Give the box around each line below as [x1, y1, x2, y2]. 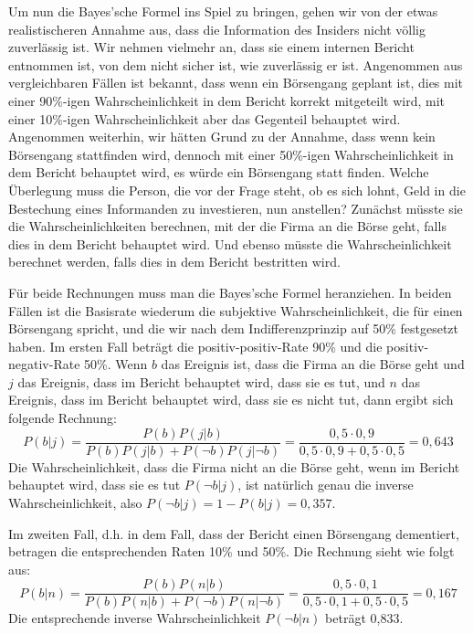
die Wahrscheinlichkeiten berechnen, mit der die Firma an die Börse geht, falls [8, 217, 447, 236]
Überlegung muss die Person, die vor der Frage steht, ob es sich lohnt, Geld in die [8, 180, 466, 199]
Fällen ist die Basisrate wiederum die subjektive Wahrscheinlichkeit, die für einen [8, 301, 463, 320]
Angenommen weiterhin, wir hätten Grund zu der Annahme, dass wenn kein [8, 127, 436, 146]
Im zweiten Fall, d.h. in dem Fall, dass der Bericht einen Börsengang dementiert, [8, 523, 459, 543]
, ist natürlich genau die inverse [237, 475, 414, 494]
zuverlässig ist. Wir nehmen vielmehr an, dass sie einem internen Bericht [8, 37, 415, 57]
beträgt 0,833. [325, 608, 404, 628]
